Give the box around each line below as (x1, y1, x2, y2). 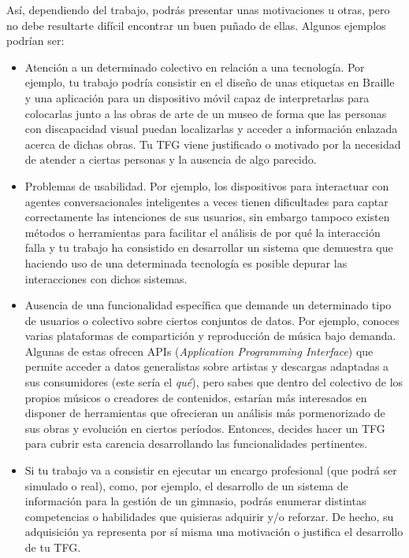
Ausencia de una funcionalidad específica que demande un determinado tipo (24, 297, 392, 313)
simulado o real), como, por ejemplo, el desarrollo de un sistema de (24, 477, 348, 493)
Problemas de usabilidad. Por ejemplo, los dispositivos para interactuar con (24, 177, 389, 194)
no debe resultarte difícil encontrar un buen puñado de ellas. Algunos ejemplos (6, 17, 386, 33)
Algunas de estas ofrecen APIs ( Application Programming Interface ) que (24, 342, 374, 359)
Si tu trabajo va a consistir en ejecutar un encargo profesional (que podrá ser (24, 462, 397, 479)
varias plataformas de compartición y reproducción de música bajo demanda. (24, 327, 396, 344)
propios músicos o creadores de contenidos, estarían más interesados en (24, 389, 367, 405)
